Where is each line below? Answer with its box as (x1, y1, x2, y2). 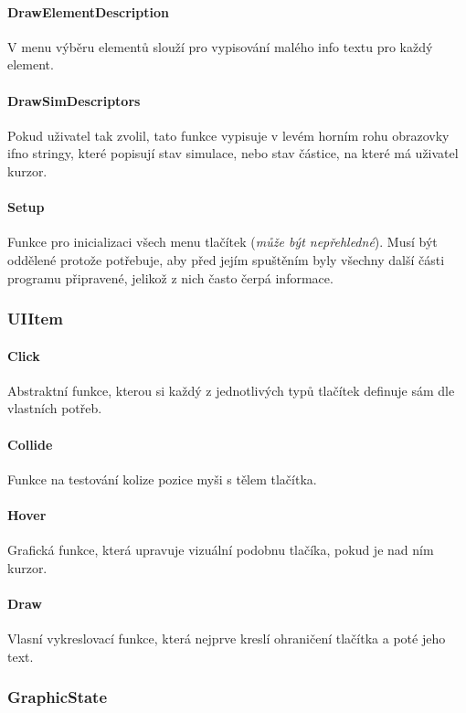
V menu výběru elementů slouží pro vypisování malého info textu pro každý (7, 37, 433, 56)
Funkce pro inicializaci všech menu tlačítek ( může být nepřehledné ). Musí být (7, 232, 438, 251)
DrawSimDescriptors (7, 90, 141, 110)
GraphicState (7, 686, 108, 708)
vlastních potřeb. (7, 399, 102, 418)
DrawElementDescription (7, 2, 169, 21)
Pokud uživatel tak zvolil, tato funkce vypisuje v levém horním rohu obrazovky (7, 125, 450, 144)
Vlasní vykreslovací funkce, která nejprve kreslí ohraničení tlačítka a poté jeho (7, 629, 446, 648)
